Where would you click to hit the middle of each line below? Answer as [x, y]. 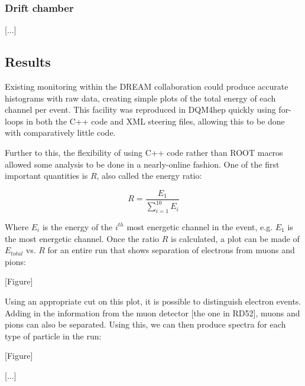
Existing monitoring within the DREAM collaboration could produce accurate [147, 86]
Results [28, 62]
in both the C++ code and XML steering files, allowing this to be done [155, 121]
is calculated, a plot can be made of [235, 238]
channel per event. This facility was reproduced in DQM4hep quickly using [140, 109]
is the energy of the [77, 226]
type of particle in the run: [53, 336]
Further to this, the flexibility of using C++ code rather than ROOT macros [144, 152]
